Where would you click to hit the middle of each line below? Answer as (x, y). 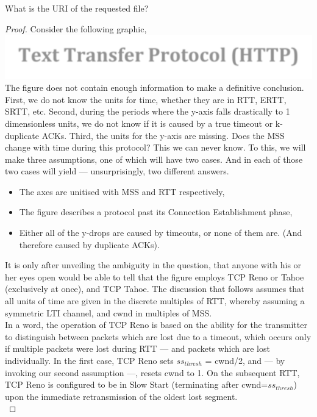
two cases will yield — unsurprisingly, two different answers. (117, 171)
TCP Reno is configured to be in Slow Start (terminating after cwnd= (137, 384)
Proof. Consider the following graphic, (76, 28)
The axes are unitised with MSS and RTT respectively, (122, 191)
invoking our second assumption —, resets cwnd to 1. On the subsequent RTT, (152, 372)
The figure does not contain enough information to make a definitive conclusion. (155, 87)
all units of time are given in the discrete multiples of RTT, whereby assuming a (155, 301)
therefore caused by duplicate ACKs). (89, 244)
